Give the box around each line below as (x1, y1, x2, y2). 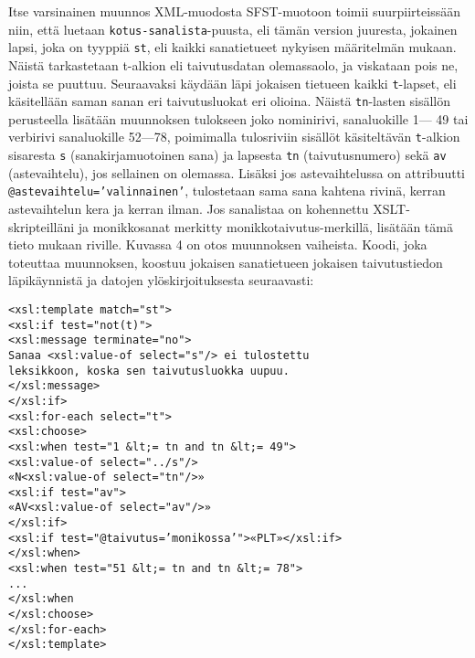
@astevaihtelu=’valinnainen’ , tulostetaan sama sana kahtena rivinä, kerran (8, 181, 446, 200)
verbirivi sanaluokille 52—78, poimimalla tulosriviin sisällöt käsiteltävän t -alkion (8, 127, 460, 146)
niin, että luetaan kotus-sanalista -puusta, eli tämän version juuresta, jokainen (8, 19, 458, 38)
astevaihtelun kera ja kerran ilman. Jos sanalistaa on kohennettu (8, 198, 369, 218)
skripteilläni (8, 217, 75, 236)
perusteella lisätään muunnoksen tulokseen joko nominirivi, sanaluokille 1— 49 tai (8, 109, 469, 128)
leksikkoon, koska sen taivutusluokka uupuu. (8, 364, 290, 377)
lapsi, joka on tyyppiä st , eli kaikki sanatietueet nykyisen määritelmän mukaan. (8, 37, 457, 57)
